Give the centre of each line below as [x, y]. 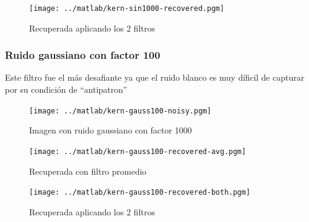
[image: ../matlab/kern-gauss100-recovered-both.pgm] [140, 193]
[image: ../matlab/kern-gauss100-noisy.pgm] [120, 111]
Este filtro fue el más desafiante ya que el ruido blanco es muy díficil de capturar [155, 77]
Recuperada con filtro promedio [88, 171]
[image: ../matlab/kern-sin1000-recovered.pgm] [127, 8]
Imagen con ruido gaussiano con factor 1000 [111, 130]
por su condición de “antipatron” [66, 89]
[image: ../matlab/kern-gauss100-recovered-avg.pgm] [138, 151]
